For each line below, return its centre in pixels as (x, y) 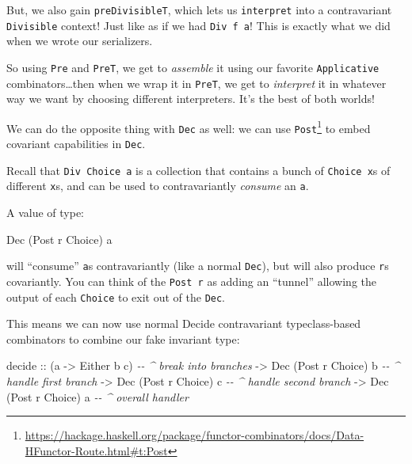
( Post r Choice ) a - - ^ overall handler (97, 396)
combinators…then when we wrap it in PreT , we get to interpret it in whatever (196, 83)
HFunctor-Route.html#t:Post (96, 450)
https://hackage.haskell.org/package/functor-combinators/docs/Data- (195, 435)
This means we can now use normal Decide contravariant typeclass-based (184, 323)
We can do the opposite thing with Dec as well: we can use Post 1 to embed (189, 127)
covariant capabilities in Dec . (76, 144)
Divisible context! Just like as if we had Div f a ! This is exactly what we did (198, 25)
